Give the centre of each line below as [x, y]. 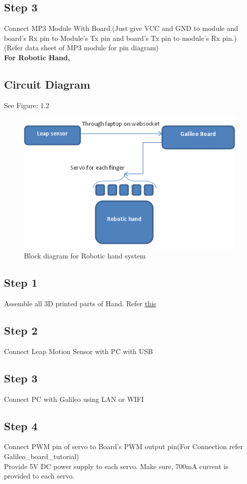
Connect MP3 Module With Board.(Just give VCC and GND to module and [121, 28]
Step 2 [21, 330]
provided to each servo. [39, 476]
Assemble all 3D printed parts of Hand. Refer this [80, 303]
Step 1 [21, 283]
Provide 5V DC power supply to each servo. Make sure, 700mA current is [116, 466]
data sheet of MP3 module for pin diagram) [92, 48]
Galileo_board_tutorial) [42, 456]
